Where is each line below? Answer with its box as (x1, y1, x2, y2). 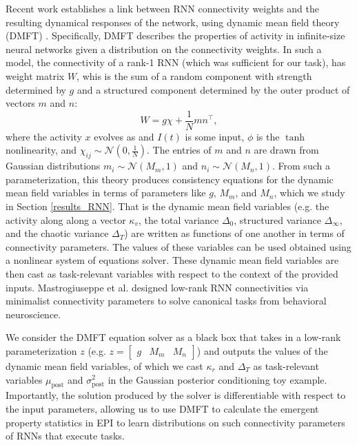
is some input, (185, 129, 245, 143)
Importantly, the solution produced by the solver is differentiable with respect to (6, 388, 346, 402)
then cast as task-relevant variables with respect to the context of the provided (6, 266, 338, 280)
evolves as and (94, 129, 154, 143)
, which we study (274, 185, 345, 200)
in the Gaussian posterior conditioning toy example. (108, 372, 327, 386)
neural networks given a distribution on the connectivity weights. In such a (6, 41, 322, 56)
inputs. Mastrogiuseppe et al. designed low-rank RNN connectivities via (6, 280, 309, 294)
